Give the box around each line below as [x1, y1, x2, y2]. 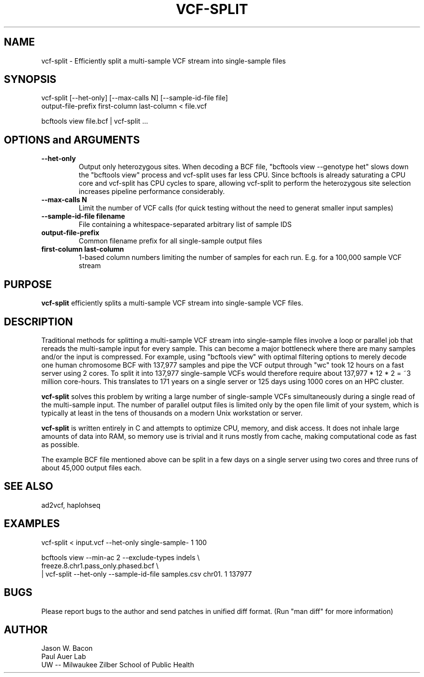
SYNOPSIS [4, 73, 57, 86]
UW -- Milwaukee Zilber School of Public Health [41, 661, 194, 669]
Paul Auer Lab [41, 652, 86, 661]
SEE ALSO [4, 480, 53, 493]
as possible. [41, 440, 79, 449]
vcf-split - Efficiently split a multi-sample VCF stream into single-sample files [41, 56, 286, 65]
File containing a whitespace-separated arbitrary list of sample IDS [78, 220, 292, 229]
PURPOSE [4, 278, 52, 290]
